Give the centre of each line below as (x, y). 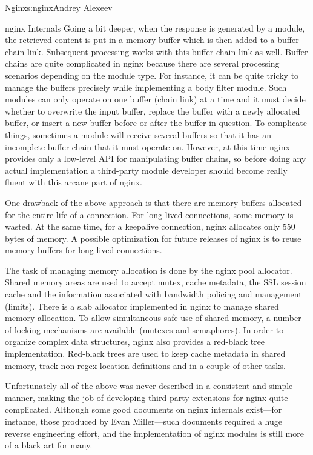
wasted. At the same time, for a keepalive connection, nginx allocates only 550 (150, 226)
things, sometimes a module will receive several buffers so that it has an (138, 134)
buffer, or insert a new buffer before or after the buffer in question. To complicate (156, 123)
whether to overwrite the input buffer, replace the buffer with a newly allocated (153, 111)
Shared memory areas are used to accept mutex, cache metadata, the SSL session (156, 282)
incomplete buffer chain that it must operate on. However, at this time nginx (147, 146)
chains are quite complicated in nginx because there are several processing (142, 63)
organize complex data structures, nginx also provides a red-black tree (135, 341)
